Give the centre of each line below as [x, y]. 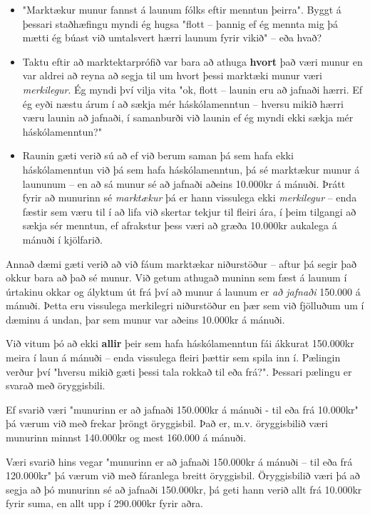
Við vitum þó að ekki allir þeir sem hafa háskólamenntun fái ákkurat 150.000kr [180, 343]
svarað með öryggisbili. [56, 385]
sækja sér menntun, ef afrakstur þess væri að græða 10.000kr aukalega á [180, 225]
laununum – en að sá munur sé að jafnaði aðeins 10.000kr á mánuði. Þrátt [184, 183]
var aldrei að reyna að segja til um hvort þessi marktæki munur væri [172, 75]
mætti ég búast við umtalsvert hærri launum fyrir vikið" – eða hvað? [172, 37]
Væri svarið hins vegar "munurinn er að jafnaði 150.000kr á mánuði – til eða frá [179, 461]
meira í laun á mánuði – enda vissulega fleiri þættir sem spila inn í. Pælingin [173, 357]
